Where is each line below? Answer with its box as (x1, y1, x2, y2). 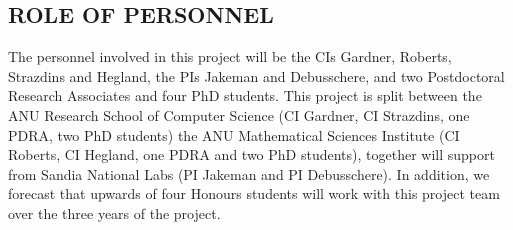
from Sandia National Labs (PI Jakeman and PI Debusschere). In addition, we (8, 163, 490, 184)
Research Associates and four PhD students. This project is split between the (8, 85, 482, 106)
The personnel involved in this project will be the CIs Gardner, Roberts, (8, 46, 452, 67)
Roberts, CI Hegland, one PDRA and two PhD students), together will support (8, 144, 495, 165)
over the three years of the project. (8, 202, 221, 223)
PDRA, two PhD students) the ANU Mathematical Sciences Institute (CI (8, 124, 460, 145)
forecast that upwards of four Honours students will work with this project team (8, 183, 500, 204)
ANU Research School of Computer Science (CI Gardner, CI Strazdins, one (8, 104, 470, 125)
